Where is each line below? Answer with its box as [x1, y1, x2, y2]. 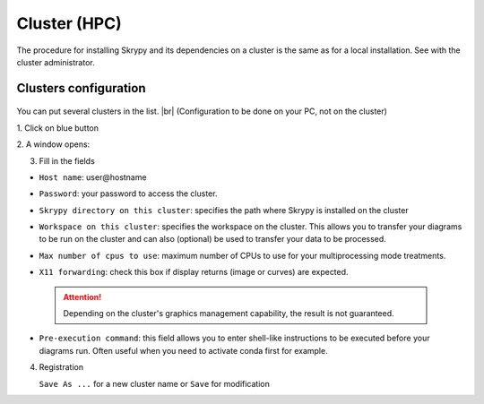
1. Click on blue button [16, 122, 99, 133]
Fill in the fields [39, 155, 96, 166]
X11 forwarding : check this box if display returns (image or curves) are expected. [39, 267, 349, 278]
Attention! [63, 291, 102, 302]
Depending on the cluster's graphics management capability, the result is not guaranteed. [63, 308, 394, 319]
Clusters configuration [16, 81, 147, 96]
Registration [39, 362, 84, 373]
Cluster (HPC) [16, 13, 122, 33]
